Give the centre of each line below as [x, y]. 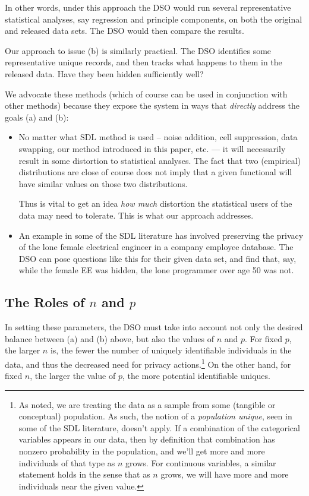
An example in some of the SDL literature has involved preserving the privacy [161, 235]
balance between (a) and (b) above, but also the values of [110, 338]
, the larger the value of [73, 376]
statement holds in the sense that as [84, 474]
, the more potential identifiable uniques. [196, 376]
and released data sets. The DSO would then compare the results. [124, 31]
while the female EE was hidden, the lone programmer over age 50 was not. [156, 270]
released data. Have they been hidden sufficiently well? [104, 73]
